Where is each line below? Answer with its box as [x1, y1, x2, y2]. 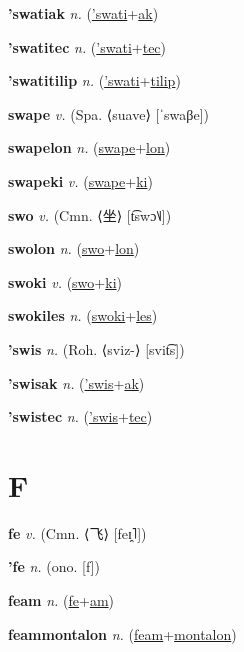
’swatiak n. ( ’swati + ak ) [8, 3, 159, 23]
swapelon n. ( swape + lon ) [8, 137, 171, 158]
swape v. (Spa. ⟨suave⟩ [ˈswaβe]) [8, 103, 209, 124]
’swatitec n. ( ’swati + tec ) [8, 36, 167, 57]
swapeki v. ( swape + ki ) [8, 170, 153, 191]
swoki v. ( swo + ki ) [8, 271, 122, 292]
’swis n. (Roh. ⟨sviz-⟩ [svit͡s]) [8, 338, 185, 359]
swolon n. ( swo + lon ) [8, 238, 140, 259]
